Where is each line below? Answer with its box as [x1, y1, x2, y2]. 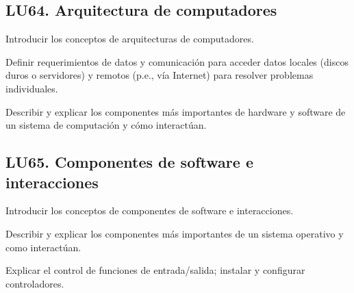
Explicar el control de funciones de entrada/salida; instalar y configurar [5, 263, 305, 277]
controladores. [5, 276, 64, 290]
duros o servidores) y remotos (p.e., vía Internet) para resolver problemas [5, 68, 314, 82]
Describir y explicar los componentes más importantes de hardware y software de [5, 104, 346, 118]
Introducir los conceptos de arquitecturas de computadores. [5, 31, 254, 46]
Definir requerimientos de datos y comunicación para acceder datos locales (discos [5, 54, 349, 68]
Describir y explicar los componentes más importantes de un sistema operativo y [5, 226, 344, 240]
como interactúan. [5, 240, 81, 254]
